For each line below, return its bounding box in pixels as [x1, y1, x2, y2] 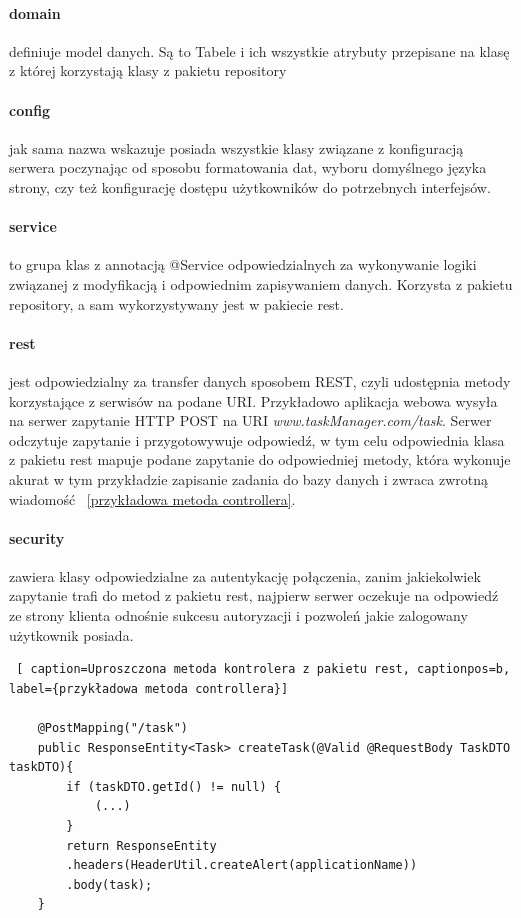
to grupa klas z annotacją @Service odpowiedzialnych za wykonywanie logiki [9, 254, 477, 275]
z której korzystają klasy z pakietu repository [9, 60, 287, 81]
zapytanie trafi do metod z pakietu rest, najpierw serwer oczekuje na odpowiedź [9, 585, 499, 606]
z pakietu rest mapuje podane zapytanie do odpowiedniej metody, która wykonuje [9, 449, 511, 470]
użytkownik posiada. [9, 624, 134, 645]
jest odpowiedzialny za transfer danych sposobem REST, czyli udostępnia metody [9, 370, 511, 391]
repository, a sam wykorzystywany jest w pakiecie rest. [9, 293, 344, 314]
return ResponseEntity [66, 838, 217, 853]
